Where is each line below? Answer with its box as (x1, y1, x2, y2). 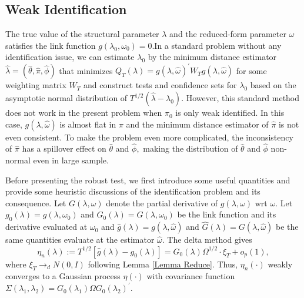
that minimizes (59, 64, 113, 76)
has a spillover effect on (22, 142, 106, 155)
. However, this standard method (181, 92, 300, 104)
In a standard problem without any (154, 39, 282, 51)
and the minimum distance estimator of (126, 118, 269, 130)
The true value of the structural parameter (5, 28, 159, 40)
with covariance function (146, 270, 235, 282)
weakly (268, 257, 293, 270)
